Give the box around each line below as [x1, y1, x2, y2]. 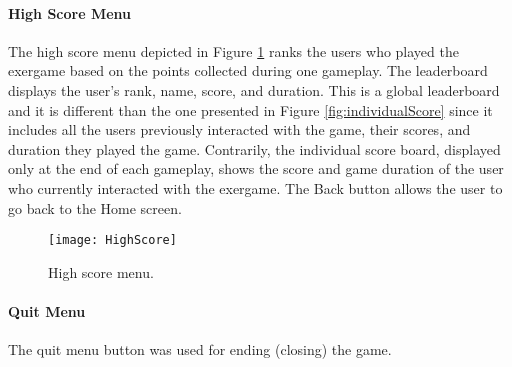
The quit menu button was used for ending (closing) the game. [8, 339, 392, 360]
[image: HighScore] [48, 233, 177, 248]
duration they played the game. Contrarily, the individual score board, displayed [8, 138, 501, 159]
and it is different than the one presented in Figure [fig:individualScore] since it [8, 99, 493, 120]
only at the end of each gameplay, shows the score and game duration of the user [8, 158, 504, 179]
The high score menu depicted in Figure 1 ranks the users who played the [8, 40, 459, 61]
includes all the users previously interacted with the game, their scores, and [8, 119, 471, 140]
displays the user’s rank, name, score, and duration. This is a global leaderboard [8, 79, 500, 100]
